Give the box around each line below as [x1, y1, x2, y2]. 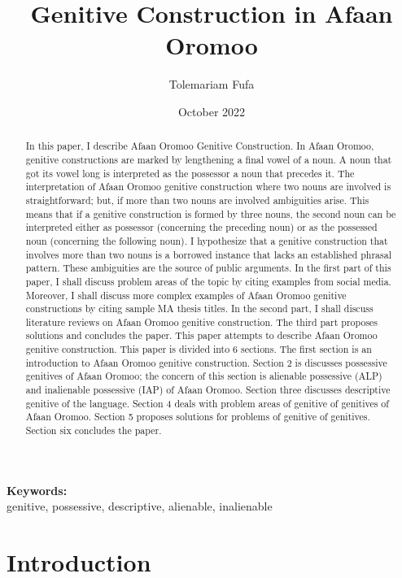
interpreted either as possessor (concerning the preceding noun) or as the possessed [25, 220, 378, 234]
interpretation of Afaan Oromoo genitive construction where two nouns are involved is [25, 180, 391, 193]
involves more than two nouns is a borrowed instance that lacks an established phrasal [25, 247, 391, 261]
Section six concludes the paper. [25, 424, 162, 437]
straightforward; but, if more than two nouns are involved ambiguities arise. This [25, 193, 369, 206]
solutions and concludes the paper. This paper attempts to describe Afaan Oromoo [25, 328, 378, 342]
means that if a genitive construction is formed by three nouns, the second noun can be [25, 206, 396, 220]
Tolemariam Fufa [168, 76, 255, 93]
